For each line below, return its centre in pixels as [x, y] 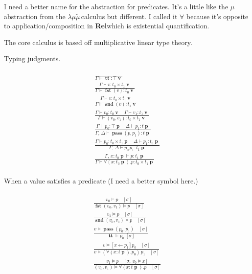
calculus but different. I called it [129, 16]
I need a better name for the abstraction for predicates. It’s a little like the [116, 6]
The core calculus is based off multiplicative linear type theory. [98, 42]
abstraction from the [35, 16]
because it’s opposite [218, 16]
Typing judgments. [32, 58]
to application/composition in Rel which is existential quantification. [107, 26]
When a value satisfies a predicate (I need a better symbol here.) [101, 181]
